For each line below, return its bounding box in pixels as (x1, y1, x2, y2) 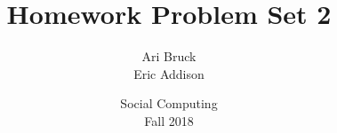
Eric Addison (133, 64, 205, 82)
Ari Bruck (141, 47, 197, 66)
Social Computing (120, 94, 218, 113)
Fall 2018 (144, 111, 194, 129)
